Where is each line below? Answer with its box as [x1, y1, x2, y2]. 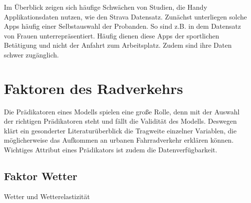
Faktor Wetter [4, 168, 77, 184]
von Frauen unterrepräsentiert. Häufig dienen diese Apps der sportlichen [4, 30, 219, 40]
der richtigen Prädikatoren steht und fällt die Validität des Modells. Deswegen [4, 116, 237, 126]
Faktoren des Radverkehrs [4, 78, 183, 98]
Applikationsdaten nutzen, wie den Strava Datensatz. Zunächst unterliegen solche [4, 11, 247, 21]
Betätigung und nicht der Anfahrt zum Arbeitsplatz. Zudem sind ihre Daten [4, 40, 232, 50]
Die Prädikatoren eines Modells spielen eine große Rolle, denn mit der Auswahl [4, 106, 240, 116]
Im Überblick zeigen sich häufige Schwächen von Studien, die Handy [4, 2, 207, 12]
